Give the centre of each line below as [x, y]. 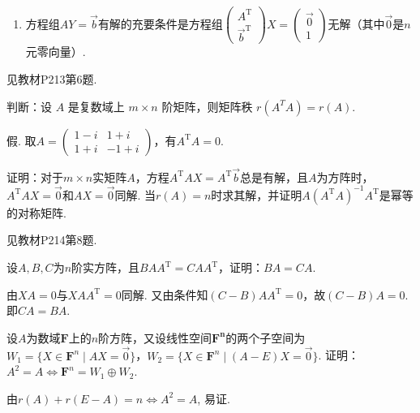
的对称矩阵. [36, 212]
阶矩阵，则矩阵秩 [207, 106]
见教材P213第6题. [52, 78]
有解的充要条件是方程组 [160, 23]
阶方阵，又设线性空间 [155, 337]
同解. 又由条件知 [165, 294]
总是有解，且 [274, 176]
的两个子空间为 [266, 337]
